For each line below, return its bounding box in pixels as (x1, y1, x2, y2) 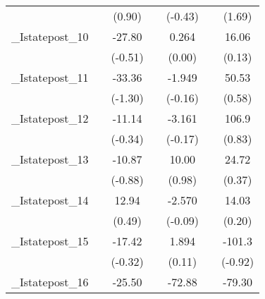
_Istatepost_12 (11, 110, 89, 126)
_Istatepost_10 (11, 28, 89, 44)
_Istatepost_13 (11, 151, 89, 167)
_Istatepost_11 (11, 69, 89, 85)
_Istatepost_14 (11, 192, 89, 208)
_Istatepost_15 (11, 233, 89, 249)
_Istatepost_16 (11, 274, 89, 290)
